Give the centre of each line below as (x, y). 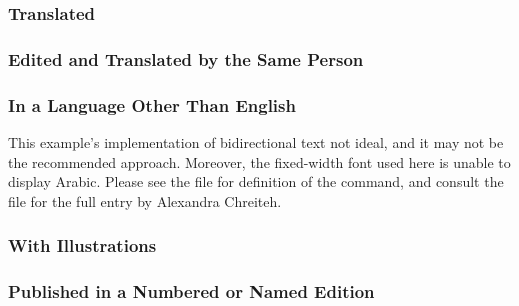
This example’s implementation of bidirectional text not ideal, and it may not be (256, 141)
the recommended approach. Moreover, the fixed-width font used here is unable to (259, 161)
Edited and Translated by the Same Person (186, 58)
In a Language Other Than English (152, 104)
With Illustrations (82, 245)
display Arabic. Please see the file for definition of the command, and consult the (256, 181)
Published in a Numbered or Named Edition (191, 291)
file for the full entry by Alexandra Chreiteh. (145, 200)
